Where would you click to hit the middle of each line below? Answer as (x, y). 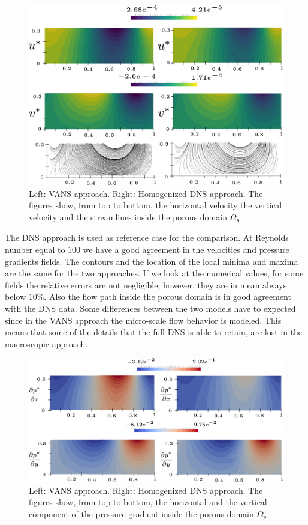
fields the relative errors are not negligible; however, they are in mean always (146, 284)
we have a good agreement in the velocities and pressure (186, 250)
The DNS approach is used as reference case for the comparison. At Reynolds (147, 238)
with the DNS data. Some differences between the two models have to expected (150, 308)
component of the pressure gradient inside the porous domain (141, 513)
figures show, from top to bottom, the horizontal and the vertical (148, 502)
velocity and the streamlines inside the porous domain (128, 217)
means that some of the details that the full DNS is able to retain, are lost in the (154, 332)
